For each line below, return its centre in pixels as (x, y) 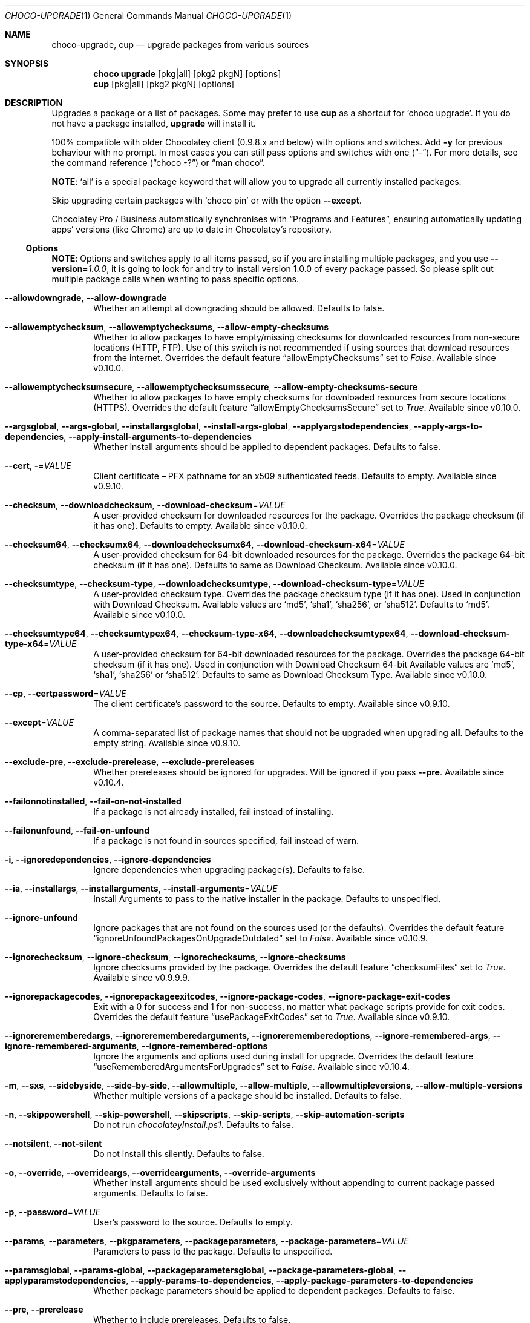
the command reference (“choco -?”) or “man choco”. (158, 163)
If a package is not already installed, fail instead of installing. (214, 811)
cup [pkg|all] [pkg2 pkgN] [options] (164, 84)
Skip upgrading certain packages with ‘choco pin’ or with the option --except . (207, 200)
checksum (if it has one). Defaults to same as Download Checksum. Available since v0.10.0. (275, 565)
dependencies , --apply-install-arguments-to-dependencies (128, 436)
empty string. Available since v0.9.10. (167, 743)
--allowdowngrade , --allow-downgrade (86, 298)
